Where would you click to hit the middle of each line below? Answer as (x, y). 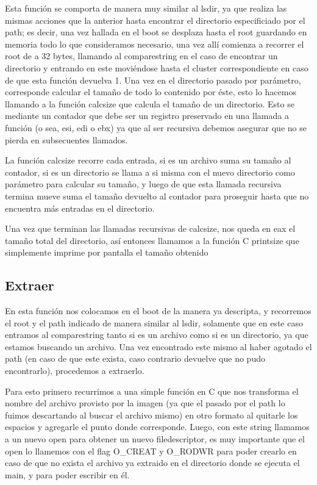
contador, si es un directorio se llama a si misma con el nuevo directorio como (150, 172)
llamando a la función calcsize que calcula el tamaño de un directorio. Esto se (150, 103)
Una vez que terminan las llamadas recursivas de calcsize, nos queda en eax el (150, 228)
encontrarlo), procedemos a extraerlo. (75, 371)
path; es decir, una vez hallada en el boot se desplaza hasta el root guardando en (156, 32)
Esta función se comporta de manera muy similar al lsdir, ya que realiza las (146, 8)
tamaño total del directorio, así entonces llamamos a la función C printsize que (152, 240)
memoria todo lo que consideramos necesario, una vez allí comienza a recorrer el (155, 44)
